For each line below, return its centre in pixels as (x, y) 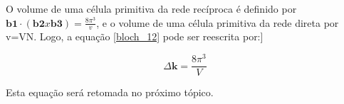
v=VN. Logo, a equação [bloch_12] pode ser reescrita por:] (135, 36)
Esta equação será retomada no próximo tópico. (110, 92)
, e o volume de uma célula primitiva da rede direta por (218, 22)
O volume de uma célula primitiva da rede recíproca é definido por (151, 8)
